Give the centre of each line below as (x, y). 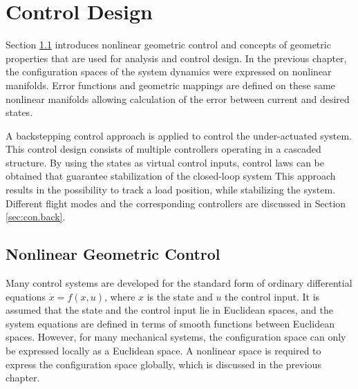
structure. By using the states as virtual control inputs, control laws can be (165, 162)
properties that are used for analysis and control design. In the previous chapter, (176, 58)
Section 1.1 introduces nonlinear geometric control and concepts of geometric (168, 45)
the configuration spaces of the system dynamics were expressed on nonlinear (169, 72)
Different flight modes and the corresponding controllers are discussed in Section (176, 203)
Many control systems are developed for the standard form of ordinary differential (179, 283)
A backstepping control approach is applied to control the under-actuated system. (179, 135)
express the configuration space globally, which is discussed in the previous (163, 364)
